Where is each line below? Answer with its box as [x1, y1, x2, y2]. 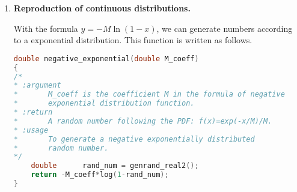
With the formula [13, 22, 78, 34]
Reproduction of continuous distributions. [13, 2, 191, 14]
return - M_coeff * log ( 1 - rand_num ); [31, 170, 169, 179]
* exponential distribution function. [13, 99, 195, 108]
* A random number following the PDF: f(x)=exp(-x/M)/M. [13, 116, 272, 125]
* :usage [13, 125, 49, 134]
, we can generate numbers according [156, 22, 293, 34]
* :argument [13, 81, 61, 90]
